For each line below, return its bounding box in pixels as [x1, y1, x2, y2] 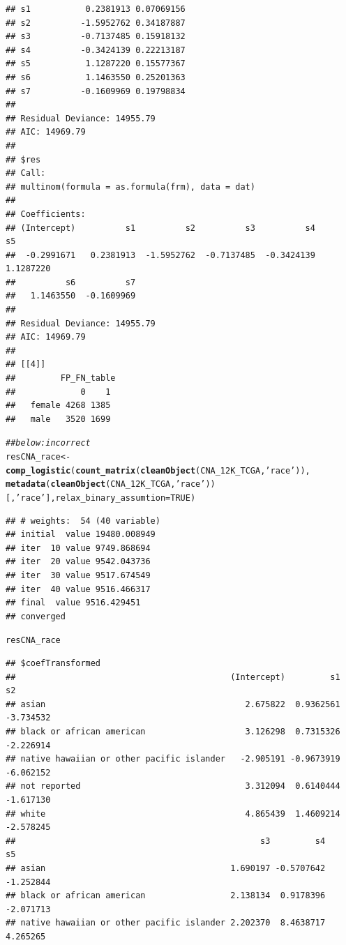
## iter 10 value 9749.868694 [6, 543, 151, 553]
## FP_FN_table [6, 373, 116, 384]
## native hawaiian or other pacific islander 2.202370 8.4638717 [6, 918, 326, 928]
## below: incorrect [6, 438, 91, 448]
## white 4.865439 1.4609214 [6, 808, 340, 819]
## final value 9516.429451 [6, 598, 141, 608]
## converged [6, 611, 66, 621]
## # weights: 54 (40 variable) [6, 515, 160, 526]
